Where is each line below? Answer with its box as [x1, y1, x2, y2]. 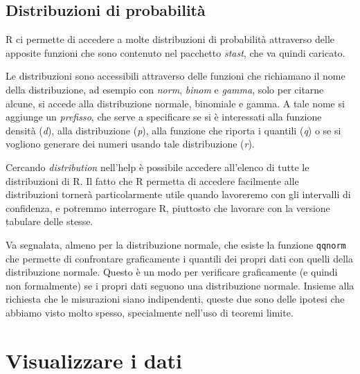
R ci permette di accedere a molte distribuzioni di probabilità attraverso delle [6, 32, 335, 46]
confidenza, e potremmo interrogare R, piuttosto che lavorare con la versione [6, 200, 330, 215]
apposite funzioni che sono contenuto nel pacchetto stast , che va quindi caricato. [6, 45, 345, 60]
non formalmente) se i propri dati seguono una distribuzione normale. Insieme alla [6, 278, 354, 292]
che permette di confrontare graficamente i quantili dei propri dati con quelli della [6, 251, 353, 265]
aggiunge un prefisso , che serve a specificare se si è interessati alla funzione [6, 109, 322, 124]
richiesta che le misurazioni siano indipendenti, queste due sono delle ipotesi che [6, 292, 345, 306]
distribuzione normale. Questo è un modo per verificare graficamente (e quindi [6, 265, 338, 279]
